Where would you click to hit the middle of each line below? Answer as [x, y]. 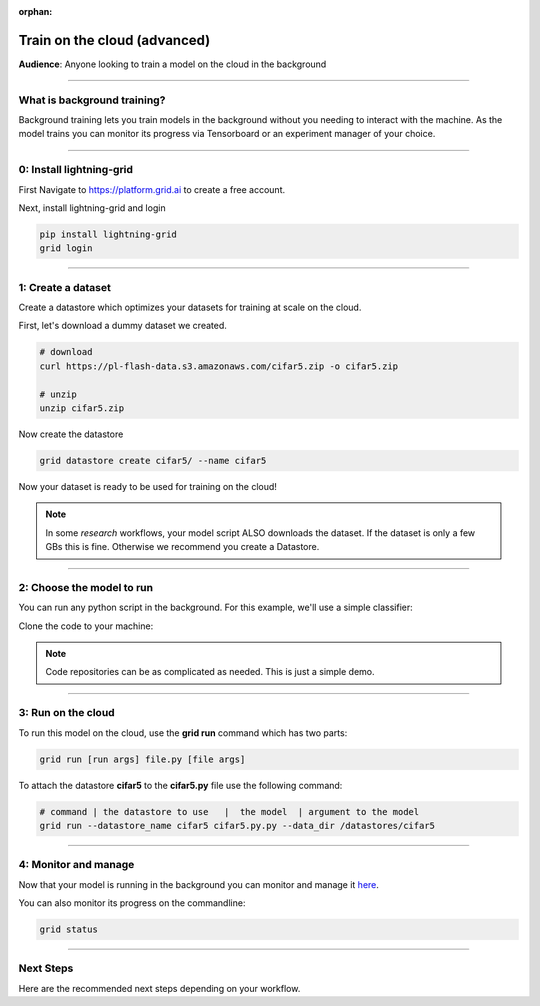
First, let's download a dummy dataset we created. [122, 326]
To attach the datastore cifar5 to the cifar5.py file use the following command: [180, 785]
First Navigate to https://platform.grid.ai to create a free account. [151, 189]
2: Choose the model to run [86, 587]
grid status [69, 929]
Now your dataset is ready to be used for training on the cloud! [147, 486]
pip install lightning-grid [108, 234]
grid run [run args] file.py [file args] [142, 759]
